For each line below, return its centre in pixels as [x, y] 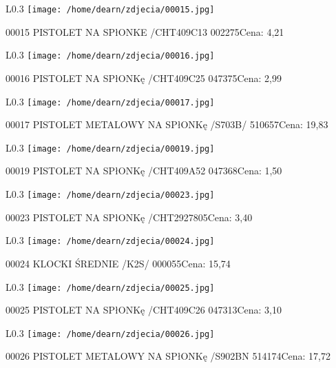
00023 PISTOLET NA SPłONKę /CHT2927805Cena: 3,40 [129, 217]
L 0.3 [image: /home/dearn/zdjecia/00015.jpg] [110, 8]
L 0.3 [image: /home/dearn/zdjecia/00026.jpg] [110, 333]
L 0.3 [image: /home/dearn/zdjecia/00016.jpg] [110, 55]
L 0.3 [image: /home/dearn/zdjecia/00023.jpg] [110, 194]
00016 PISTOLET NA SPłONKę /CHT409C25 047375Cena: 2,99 [144, 78]
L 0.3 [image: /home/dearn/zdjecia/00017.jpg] [110, 101]
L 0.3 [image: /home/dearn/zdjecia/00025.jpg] [110, 286]
